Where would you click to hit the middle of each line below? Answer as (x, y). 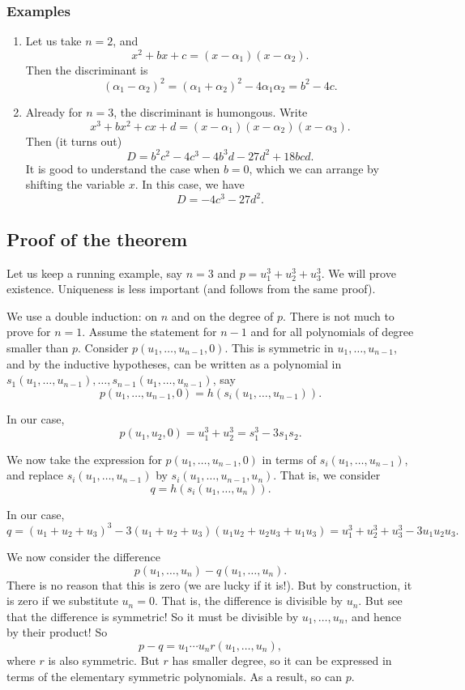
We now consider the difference (83, 557)
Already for (54, 111)
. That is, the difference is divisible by (248, 601)
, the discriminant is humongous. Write (211, 111)
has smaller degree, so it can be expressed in (282, 660)
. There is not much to (339, 315)
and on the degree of (222, 315)
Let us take (53, 41)
